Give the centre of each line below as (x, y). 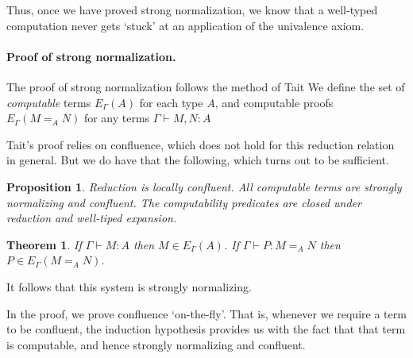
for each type (171, 102)
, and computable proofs (274, 102)
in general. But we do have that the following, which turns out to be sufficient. (198, 160)
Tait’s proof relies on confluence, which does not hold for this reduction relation (201, 144)
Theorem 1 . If (44, 244)
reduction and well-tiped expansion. (92, 218)
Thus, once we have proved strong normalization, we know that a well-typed (192, 10)
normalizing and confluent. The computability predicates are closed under (184, 202)
